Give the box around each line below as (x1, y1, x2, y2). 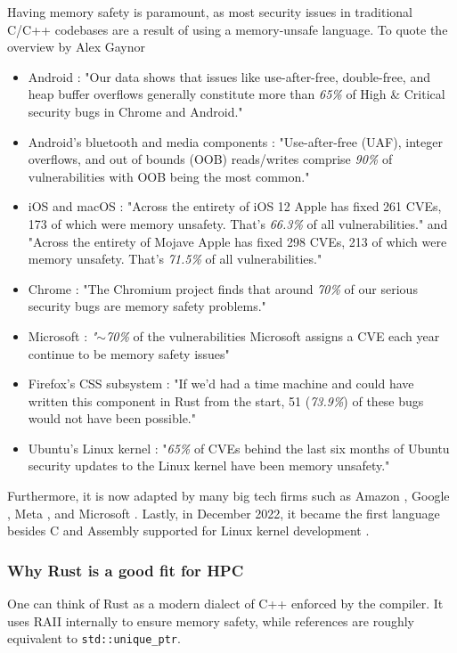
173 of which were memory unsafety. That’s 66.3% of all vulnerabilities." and (28, 214, 448, 233)
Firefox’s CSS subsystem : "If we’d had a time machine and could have (28, 374, 414, 393)
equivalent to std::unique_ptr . (7, 629, 181, 648)
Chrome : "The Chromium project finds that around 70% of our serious (28, 279, 418, 298)
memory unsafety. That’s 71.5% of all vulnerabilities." (28, 249, 322, 268)
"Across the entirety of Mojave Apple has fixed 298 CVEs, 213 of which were (28, 232, 447, 250)
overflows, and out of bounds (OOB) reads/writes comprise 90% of (28, 150, 393, 168)
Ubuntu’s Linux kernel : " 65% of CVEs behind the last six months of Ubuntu (28, 438, 450, 457)
